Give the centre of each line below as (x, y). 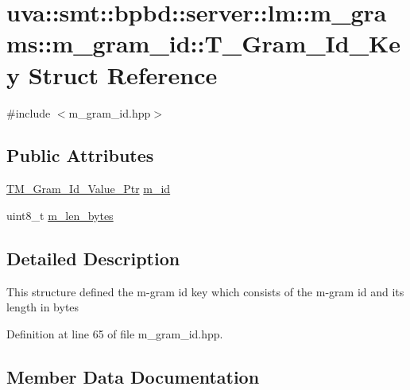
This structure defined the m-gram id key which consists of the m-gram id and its (205, 291)
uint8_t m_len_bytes (60, 215)
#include (29, 112)
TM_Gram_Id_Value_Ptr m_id (89, 189)
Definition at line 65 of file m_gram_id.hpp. (115, 333)
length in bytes (43, 307)
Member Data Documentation (133, 376)
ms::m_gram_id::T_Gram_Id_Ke (203, 43)
